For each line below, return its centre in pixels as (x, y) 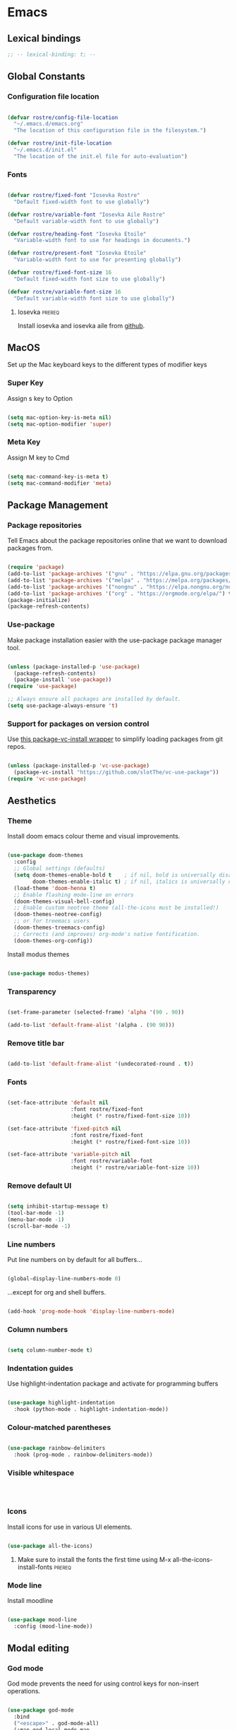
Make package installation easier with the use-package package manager (115, 640)
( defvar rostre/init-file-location (60, 143)
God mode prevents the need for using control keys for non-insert (103, 1683)
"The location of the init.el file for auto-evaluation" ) (101, 156)
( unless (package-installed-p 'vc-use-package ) (79, 766)
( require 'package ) (36, 567)
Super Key (25, 383)
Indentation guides (41, 1368)
